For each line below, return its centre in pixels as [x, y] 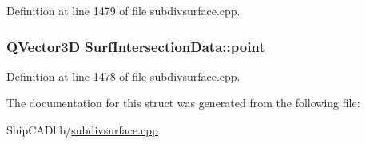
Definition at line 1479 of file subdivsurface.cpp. [123, 10]
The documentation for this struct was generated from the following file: [183, 103]
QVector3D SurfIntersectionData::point [136, 46]
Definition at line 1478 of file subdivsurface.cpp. [123, 76]
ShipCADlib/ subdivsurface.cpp [82, 130]
